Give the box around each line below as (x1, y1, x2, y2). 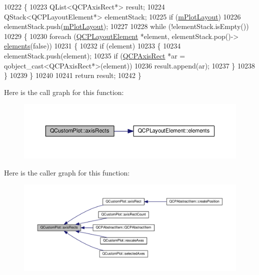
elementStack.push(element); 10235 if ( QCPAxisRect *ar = (4, 50, 185, 60)
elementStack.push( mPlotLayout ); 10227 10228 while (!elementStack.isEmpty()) (4, 21, 249, 31)
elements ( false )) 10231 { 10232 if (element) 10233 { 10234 (4, 40, 181, 51)
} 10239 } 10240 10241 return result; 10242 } (4, 70, 141, 80)
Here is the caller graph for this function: (4, 167, 130, 177)
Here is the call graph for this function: (4, 86, 124, 97)
